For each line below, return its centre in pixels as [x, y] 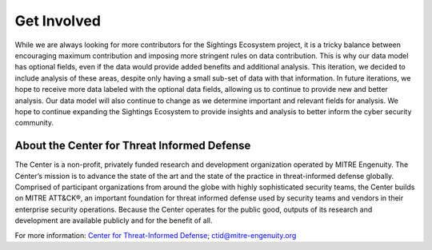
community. [34, 123]
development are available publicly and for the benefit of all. [114, 220]
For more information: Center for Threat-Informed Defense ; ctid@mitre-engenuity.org [156, 235]
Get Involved [58, 21]
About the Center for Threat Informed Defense [133, 146]
